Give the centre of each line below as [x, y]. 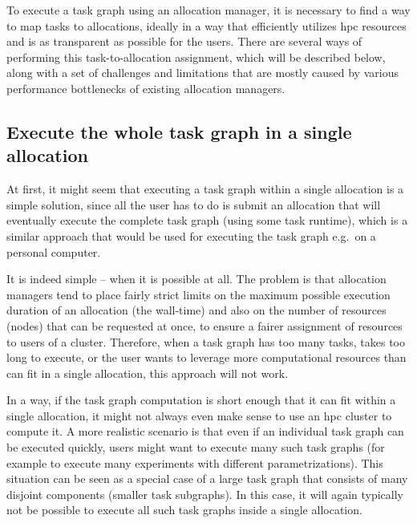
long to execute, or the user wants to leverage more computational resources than [206, 357]
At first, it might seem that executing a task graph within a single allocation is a [205, 189]
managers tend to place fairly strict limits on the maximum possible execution [198, 294]
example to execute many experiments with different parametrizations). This [195, 462]
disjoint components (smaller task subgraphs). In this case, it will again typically [205, 494]
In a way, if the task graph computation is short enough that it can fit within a [201, 400]
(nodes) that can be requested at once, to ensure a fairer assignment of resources [204, 325]
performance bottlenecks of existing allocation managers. [146, 88]
